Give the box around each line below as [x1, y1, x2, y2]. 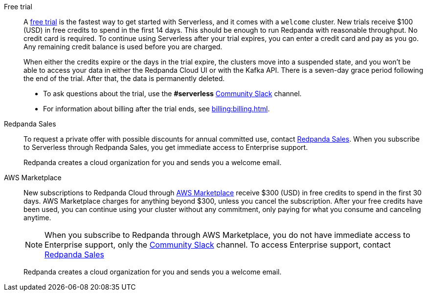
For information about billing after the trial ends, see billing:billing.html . [43, 105, 270, 113]
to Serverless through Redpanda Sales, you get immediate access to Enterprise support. [23, 143, 308, 151]
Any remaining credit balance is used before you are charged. [23, 42, 223, 51]
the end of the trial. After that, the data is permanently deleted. [23, 74, 225, 83]
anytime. [23, 213, 51, 222]
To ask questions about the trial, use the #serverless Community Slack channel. [43, 89, 302, 98]
